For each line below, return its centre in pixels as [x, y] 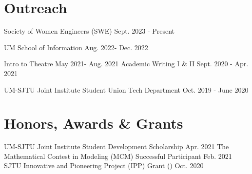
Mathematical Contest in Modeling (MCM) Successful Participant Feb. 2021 [118, 156]
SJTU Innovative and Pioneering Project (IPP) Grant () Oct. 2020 [104, 165]
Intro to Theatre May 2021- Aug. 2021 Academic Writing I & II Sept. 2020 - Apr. [126, 64]
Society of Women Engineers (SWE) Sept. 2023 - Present [89, 31]
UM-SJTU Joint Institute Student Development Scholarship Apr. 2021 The [116, 146]
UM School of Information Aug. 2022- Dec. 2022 [76, 47]
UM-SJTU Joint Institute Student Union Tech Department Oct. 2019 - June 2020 [126, 89]
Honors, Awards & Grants [94, 123]
